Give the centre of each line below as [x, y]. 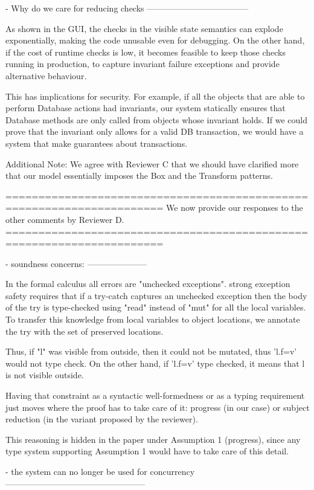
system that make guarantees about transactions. [97, 143]
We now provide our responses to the [235, 208]
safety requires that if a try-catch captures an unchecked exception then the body [156, 295]
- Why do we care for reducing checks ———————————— [127, 8]
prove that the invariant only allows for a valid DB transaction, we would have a [155, 131]
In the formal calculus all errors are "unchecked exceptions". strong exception [148, 284]
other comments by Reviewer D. [65, 219]
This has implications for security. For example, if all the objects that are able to [155, 96]
